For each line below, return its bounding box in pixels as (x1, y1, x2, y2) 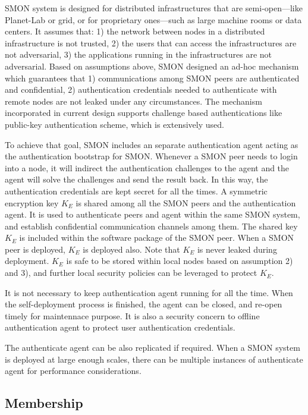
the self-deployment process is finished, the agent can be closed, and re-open (5, 298, 282, 310)
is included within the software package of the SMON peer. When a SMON (19, 231, 294, 244)
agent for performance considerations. (5, 364, 142, 377)
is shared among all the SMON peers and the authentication (76, 196, 296, 209)
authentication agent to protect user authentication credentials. (5, 321, 235, 334)
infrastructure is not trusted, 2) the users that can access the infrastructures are (5, 36, 297, 49)
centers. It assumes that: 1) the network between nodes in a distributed (5, 25, 265, 37)
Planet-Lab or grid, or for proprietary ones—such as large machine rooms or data (5, 13, 302, 26)
